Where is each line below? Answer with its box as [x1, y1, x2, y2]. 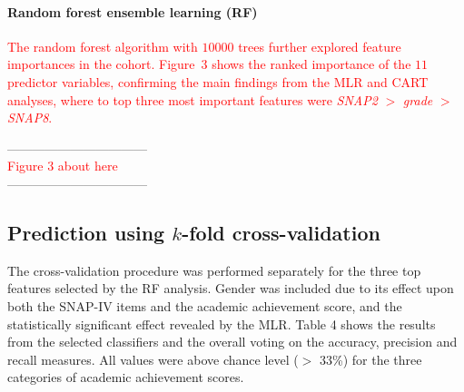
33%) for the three [320, 349, 422, 368]
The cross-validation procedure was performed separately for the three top [7, 260, 421, 279]
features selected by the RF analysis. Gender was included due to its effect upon [7, 279, 454, 298]
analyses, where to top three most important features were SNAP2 [7, 90, 378, 109]
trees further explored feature [238, 36, 401, 55]
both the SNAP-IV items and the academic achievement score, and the [7, 296, 402, 315]
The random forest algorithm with [7, 36, 198, 55]
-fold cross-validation [182, 218, 380, 246]
